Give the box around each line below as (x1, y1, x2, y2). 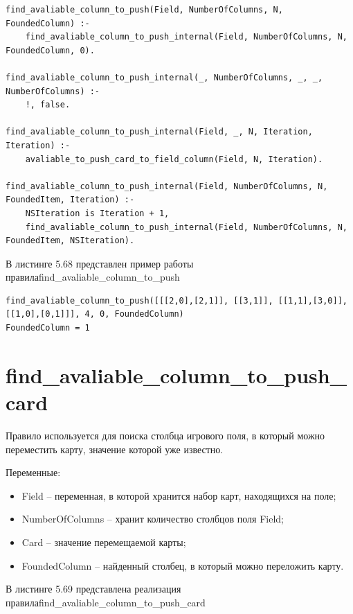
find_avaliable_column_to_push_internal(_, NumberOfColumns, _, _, (6, 72, 323, 82)
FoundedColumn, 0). (6, 45, 95, 55)
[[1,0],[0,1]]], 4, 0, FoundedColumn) (6, 309, 184, 319)
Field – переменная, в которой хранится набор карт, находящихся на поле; (21, 488, 336, 502)
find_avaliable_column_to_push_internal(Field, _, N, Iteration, (6, 127, 313, 137)
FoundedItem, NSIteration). (6, 236, 135, 246)
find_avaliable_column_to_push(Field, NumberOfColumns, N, (6, 5, 283, 15)
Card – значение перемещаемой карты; (21, 534, 186, 549)
